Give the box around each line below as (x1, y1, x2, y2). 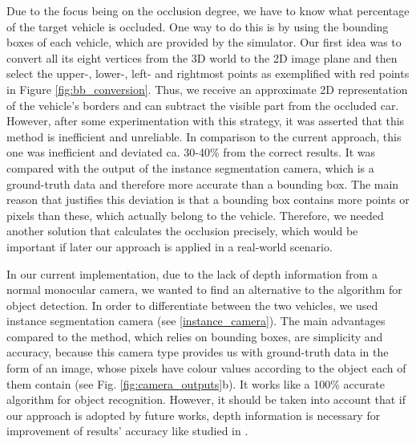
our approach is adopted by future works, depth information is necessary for (6, 406, 381, 423)
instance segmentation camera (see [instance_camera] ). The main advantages (6, 312, 386, 329)
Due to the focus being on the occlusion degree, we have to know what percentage (6, 2, 410, 18)
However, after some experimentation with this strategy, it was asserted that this (6, 112, 405, 129)
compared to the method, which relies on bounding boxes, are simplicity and (6, 328, 383, 344)
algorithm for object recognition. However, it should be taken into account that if (6, 391, 406, 408)
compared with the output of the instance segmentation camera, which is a (6, 159, 374, 176)
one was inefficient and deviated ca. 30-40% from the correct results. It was (6, 144, 376, 161)
